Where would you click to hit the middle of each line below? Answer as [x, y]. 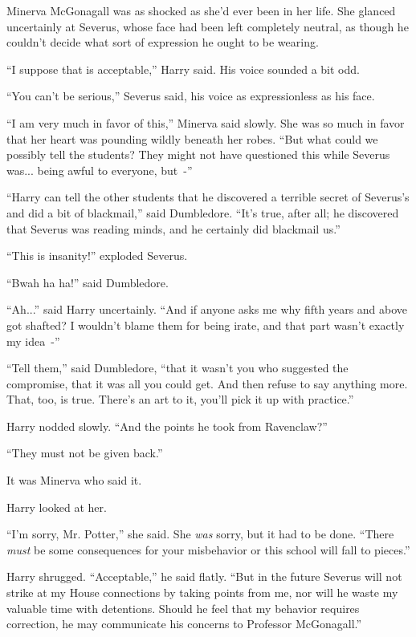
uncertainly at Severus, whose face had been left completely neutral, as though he [208, 26]
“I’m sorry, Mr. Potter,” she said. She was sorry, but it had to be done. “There [200, 534]
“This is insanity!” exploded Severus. [97, 256]
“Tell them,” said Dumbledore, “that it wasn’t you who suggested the [177, 368]
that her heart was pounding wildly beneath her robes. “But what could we [192, 138]
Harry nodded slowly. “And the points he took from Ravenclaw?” [167, 426]
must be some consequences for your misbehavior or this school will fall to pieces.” [208, 549]
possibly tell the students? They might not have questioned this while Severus [198, 154]
